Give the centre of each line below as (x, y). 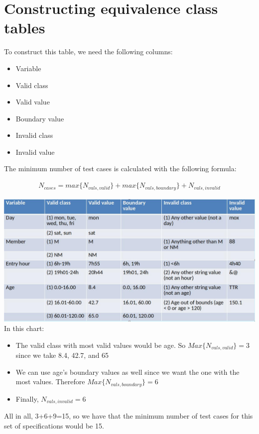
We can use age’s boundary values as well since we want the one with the (128, 372)
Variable (28, 68)
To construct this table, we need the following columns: (88, 52)
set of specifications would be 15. (54, 425)
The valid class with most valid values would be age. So (101, 345)
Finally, (27, 398)
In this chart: (24, 328)
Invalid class (34, 135)
